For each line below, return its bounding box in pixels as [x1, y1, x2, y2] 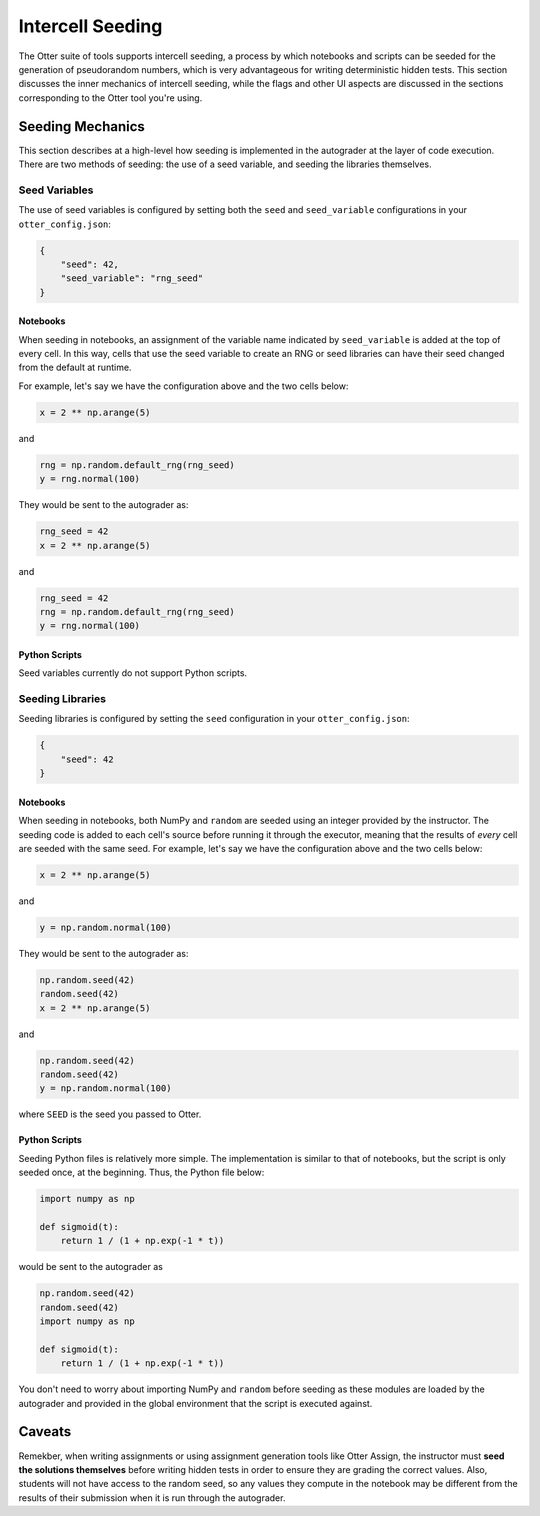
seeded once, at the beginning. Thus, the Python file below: [18, 1166, 265, 1179]
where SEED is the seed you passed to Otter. [18, 1108, 202, 1120]
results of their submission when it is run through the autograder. [18, 1491, 286, 1504]
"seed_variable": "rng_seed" [60, 273, 204, 284]
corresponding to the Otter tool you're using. [18, 91, 203, 104]
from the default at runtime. [18, 361, 132, 374]
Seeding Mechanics [18, 118, 145, 135]
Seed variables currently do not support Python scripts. [18, 667, 248, 679]
